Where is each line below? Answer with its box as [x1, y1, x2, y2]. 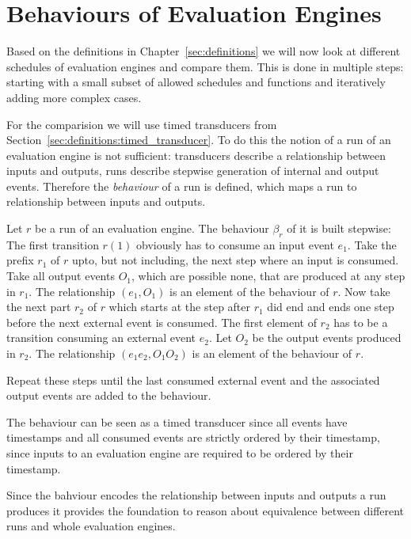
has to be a [333, 313, 388, 330]
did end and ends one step [267, 298, 394, 315]
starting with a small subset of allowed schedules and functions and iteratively [6, 74, 386, 90]
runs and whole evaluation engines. [6, 518, 176, 534]
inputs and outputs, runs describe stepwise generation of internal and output [6, 162, 379, 179]
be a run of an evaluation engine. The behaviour [35, 220, 269, 237]
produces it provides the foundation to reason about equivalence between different [6, 502, 405, 518]
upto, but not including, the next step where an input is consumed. [71, 252, 399, 268]
